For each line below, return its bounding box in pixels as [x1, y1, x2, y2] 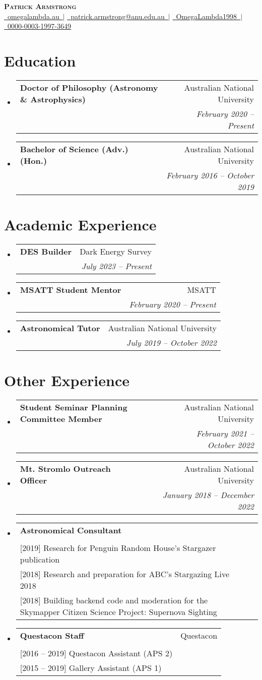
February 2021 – [196, 427, 254, 440]
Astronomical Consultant [20, 524, 122, 536]
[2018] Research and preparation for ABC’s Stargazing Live [20, 568, 230, 580]
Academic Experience [4, 214, 157, 235]
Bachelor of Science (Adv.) [20, 143, 128, 155]
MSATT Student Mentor [20, 284, 121, 296]
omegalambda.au [8, 11, 59, 21]
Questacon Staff [20, 630, 84, 642]
